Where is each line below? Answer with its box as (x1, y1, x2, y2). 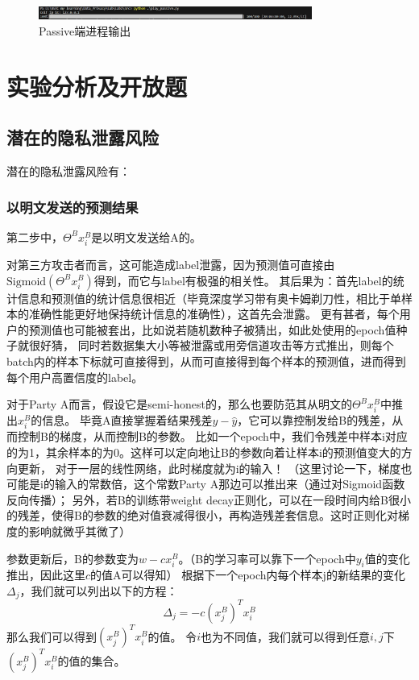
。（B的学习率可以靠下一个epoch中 (178, 549, 356, 566)
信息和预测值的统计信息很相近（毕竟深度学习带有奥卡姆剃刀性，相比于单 (17, 289, 401, 306)
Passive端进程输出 (39, 22, 131, 39)
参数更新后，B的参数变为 (6, 549, 139, 566)
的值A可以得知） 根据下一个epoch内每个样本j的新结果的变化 (90, 566, 405, 583)
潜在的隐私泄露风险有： (6, 162, 131, 179)
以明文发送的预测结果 (6, 197, 139, 217)
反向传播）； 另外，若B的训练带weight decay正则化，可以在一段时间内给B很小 (6, 491, 412, 508)
